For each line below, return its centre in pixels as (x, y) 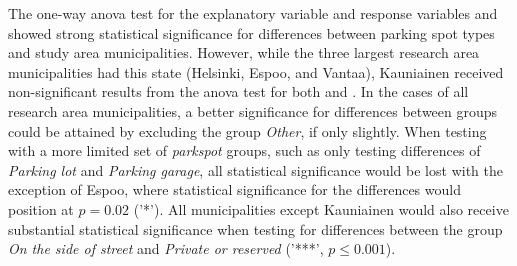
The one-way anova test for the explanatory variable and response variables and (253, 13)
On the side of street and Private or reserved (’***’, (166, 248)
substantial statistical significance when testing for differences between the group (255, 228)
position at (41, 208)
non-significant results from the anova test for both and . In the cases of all (238, 91)
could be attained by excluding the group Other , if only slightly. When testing (247, 130)
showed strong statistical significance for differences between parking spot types (251, 32)
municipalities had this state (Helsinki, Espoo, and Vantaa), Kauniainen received (256, 71)
